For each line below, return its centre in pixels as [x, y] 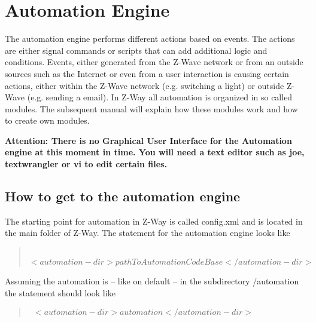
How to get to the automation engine [123, 196]
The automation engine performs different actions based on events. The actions [150, 39]
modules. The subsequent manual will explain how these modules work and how [151, 108]
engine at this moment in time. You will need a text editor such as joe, [155, 152]
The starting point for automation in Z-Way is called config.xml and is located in [154, 221]
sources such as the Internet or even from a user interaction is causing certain [147, 73]
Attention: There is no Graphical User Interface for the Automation [148, 140]
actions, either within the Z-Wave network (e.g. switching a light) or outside [145, 85]
